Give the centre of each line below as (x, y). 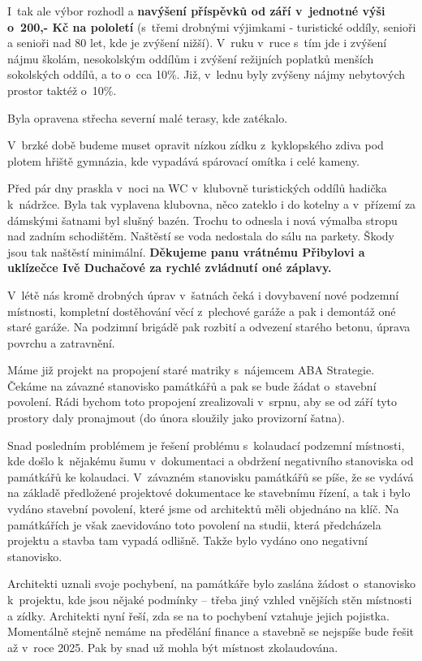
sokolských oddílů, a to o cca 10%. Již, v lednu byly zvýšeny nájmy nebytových (207, 74)
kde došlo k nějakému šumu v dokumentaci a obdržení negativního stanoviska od (211, 461)
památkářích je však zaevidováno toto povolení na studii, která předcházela (194, 524)
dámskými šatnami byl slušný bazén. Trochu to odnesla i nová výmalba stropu (202, 220)
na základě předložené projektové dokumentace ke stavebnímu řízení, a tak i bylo (209, 493)
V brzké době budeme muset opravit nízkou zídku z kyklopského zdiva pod (196, 145)
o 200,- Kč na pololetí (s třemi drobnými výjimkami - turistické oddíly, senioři (212, 26)
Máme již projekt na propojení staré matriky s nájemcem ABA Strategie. (191, 370)
